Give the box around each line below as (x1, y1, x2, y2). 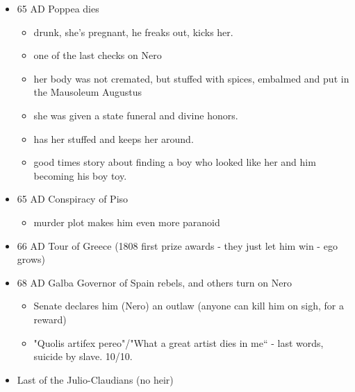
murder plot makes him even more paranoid (33, 214, 220, 229)
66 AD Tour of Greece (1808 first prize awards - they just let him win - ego (17, 238, 338, 253)
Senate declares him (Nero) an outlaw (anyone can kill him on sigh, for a (33, 298, 344, 313)
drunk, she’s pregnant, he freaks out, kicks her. (33, 24, 233, 39)
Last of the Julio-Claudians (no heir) (17, 372, 174, 386)
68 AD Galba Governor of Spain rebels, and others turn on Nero (17, 275, 292, 289)
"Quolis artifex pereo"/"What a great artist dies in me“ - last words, (33, 335, 324, 350)
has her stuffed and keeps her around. (33, 131, 194, 146)
